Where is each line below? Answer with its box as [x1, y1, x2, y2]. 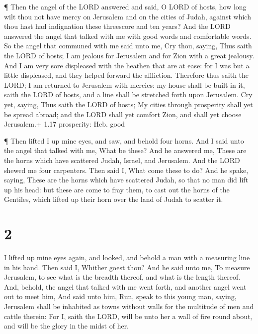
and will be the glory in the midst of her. [4, 321, 129, 331]
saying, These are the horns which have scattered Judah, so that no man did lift [4, 174, 249, 185]
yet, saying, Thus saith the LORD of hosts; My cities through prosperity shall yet [4, 99, 253, 109]
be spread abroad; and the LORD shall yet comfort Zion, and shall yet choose [4, 109, 242, 119]
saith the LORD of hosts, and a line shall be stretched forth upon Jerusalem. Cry [4, 89, 253, 100]
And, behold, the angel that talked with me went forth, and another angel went [4, 281, 247, 292]
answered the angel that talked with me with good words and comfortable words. [4, 30, 252, 41]
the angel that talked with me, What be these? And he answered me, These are [4, 145, 247, 156]
